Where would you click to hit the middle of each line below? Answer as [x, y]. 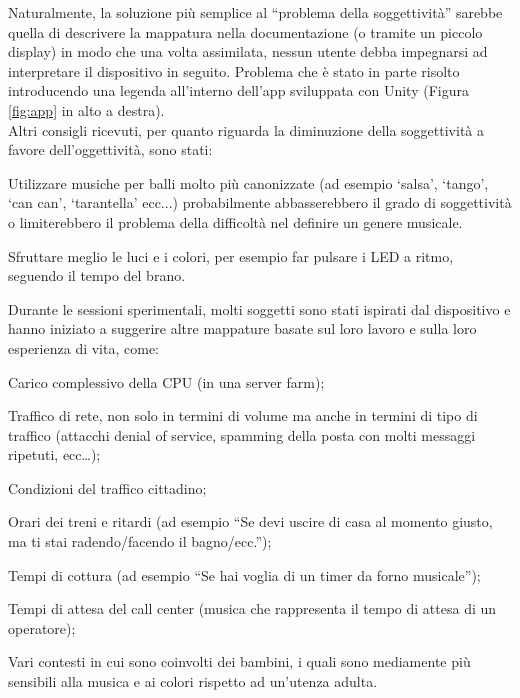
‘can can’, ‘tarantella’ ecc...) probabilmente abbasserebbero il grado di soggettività [260, 202]
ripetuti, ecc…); [54, 454]
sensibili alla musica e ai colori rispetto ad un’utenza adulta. [193, 681]
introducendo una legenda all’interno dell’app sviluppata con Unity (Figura [238, 90]
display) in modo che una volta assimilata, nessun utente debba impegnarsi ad [248, 51]
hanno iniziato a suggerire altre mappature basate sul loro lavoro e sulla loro [242, 328]
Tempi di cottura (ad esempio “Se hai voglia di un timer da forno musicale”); [244, 574]
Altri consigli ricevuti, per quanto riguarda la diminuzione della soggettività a [246, 129]
